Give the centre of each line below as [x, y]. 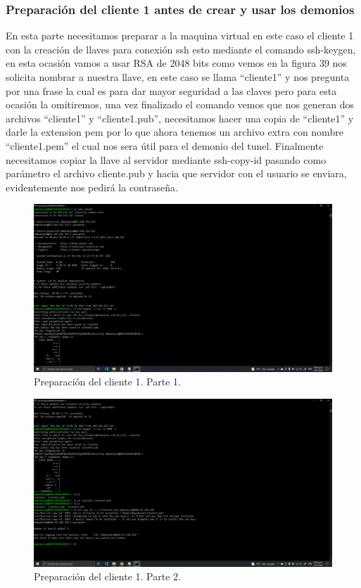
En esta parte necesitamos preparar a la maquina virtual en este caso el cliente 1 [180, 36]
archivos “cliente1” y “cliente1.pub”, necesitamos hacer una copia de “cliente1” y [180, 118]
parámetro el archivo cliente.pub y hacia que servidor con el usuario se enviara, [176, 173]
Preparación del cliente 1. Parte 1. [107, 382]
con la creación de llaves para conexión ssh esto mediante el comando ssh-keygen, [181, 49]
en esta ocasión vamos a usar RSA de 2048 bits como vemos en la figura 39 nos [176, 63]
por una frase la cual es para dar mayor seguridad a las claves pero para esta [171, 90]
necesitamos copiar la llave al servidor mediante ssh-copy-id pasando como [166, 159]
